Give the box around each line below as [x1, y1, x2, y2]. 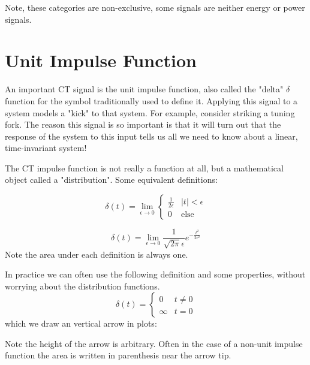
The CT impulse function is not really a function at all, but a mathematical [5, 161, 284, 174]
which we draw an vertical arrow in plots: [5, 317, 157, 330]
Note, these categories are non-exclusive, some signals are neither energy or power [5, 1, 305, 13]
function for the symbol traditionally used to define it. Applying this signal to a [5, 94, 298, 107]
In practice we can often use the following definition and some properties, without [5, 268, 306, 280]
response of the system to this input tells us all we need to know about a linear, [5, 129, 298, 142]
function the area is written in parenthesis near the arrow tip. [5, 349, 231, 361]
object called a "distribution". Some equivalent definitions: [5, 173, 218, 186]
